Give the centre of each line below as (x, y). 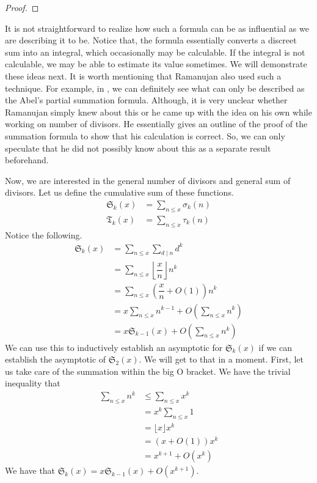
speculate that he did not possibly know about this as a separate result (138, 148)
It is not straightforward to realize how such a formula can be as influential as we (157, 28)
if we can (275, 347)
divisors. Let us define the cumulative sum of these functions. (119, 192)
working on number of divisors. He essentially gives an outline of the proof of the (156, 124)
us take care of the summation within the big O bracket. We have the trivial (148, 371)
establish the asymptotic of (56, 359)
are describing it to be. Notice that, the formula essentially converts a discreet (151, 40)
